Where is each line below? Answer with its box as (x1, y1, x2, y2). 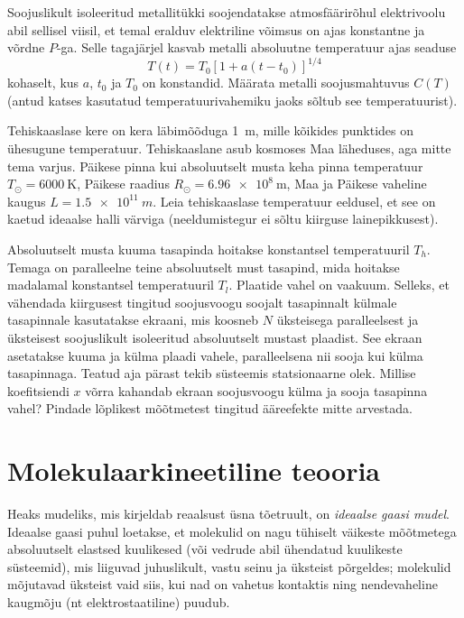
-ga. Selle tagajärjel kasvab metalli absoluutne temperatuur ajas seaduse (56, 38, 457, 57)
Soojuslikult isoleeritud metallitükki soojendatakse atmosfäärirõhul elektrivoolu (7, 3, 446, 21)
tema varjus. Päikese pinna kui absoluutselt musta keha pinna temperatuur (7, 156, 423, 175)
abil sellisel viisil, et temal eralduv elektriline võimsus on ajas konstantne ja (7, 20, 425, 39)
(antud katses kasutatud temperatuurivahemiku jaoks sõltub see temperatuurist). (7, 90, 458, 109)
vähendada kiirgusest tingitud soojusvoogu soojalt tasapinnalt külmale (7, 292, 397, 311)
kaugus (7, 191, 46, 210)
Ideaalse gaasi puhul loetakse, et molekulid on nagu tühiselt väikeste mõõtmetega (7, 521, 457, 540)
